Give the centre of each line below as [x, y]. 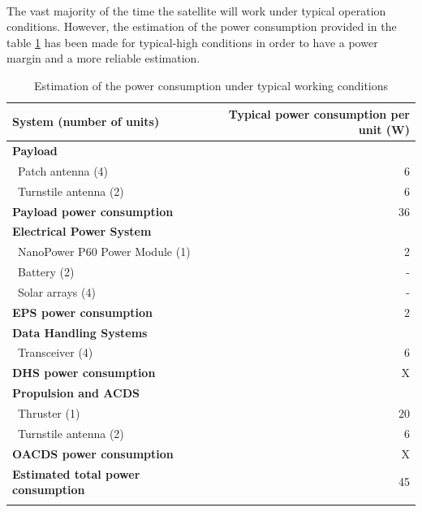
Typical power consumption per [319, 113]
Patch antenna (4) [63, 170]
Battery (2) [46, 272]
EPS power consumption [82, 312]
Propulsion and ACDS [76, 393]
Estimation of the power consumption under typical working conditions [211, 85]
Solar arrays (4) [56, 291]
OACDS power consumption [93, 453]
